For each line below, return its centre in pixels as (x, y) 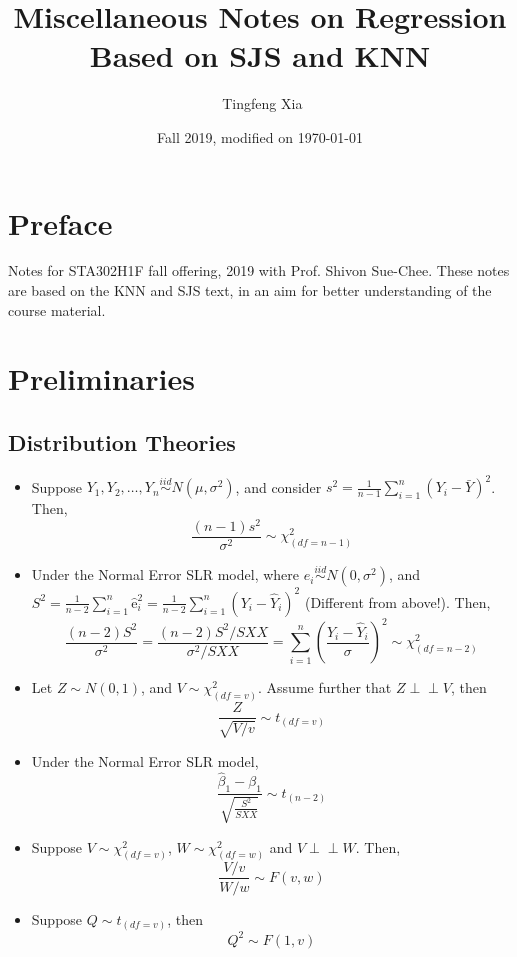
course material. (57, 309)
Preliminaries (101, 378)
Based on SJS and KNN (260, 55)
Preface (60, 222)
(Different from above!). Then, (397, 601)
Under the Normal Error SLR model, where (165, 574)
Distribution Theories (122, 441)
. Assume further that (325, 687)
